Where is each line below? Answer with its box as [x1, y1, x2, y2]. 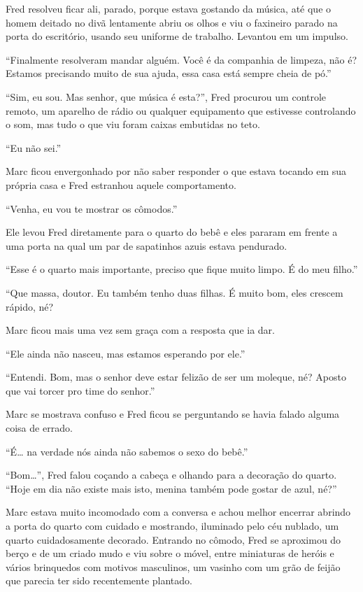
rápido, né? [6, 299, 54, 313]
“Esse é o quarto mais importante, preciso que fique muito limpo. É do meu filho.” [6, 262, 358, 276]
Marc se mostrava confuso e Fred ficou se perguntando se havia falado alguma [6, 407, 340, 421]
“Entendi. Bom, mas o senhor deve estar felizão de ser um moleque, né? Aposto [6, 369, 346, 384]
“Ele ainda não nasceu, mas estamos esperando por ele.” [6, 346, 245, 360]
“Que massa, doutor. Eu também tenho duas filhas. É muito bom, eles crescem [6, 285, 343, 299]
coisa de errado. [6, 421, 73, 435]
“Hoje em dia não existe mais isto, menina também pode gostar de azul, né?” [6, 481, 337, 495]
